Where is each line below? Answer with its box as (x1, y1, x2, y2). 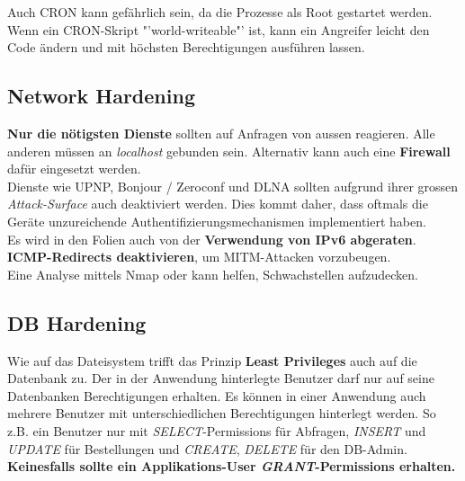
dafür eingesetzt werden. (7, 159, 141, 178)
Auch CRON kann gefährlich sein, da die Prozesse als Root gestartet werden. (7, 3, 433, 21)
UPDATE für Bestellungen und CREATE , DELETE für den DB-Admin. (7, 439, 407, 458)
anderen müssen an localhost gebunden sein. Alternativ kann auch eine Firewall (7, 141, 451, 160)
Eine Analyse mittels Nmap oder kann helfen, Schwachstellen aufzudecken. (7, 264, 419, 283)
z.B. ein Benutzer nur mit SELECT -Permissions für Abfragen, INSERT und (7, 421, 426, 440)
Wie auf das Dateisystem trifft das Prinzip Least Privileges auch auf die (7, 351, 417, 370)
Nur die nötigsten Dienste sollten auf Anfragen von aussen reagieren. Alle (7, 123, 435, 142)
